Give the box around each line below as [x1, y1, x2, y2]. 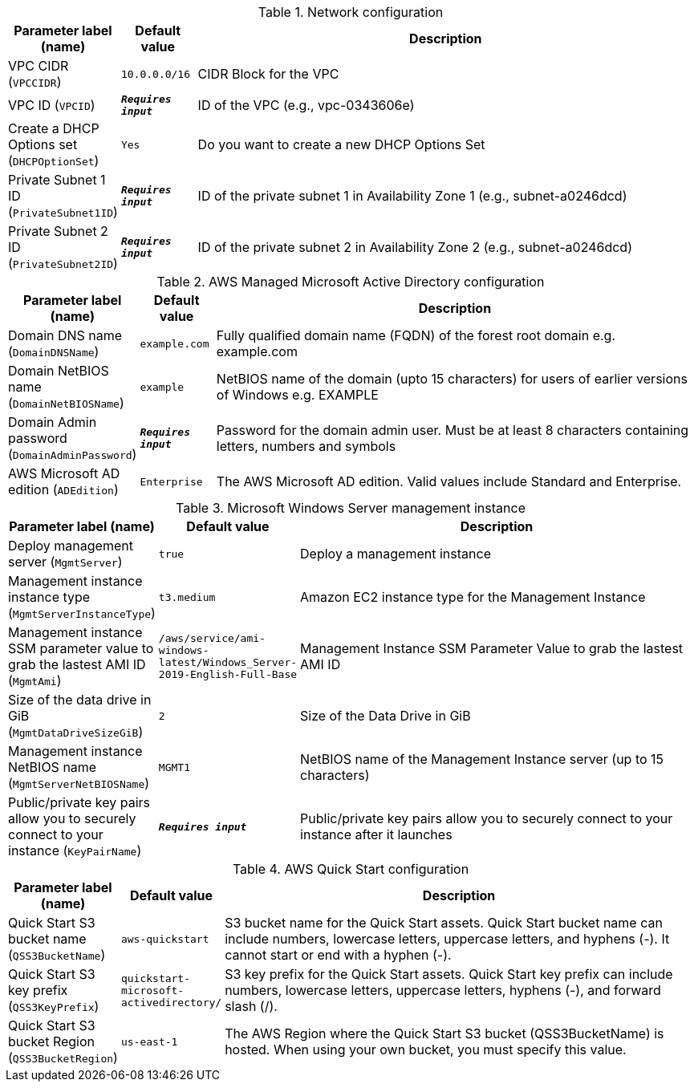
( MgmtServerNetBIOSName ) [8, 775, 150, 791]
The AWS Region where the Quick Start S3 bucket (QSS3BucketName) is [225, 1025, 664, 1041]
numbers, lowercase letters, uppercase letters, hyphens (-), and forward [225, 982, 661, 998]
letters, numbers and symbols [216, 438, 396, 454]
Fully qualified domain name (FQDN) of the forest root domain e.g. [216, 327, 615, 343]
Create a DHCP [8, 120, 99, 136]
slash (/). [225, 998, 278, 1014]
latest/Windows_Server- [158, 656, 298, 668]
